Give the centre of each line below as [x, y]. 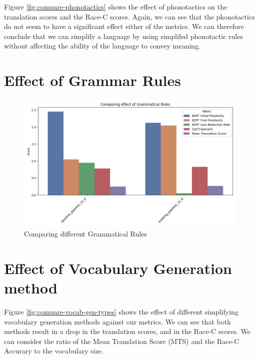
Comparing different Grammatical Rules [85, 234]
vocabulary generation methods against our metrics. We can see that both [117, 321]
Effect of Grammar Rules [93, 80]
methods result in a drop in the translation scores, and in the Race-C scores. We [127, 331]
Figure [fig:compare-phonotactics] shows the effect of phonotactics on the [116, 6]
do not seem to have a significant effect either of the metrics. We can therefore [124, 26]
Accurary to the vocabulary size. [54, 351]
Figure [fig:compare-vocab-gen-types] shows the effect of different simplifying [121, 311]
